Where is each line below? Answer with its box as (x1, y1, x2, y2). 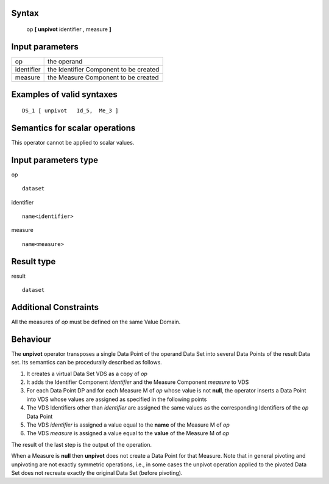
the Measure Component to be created (47, 73, 159, 82)
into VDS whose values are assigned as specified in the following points (26, 396, 207, 403)
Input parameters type (11, 154, 99, 165)
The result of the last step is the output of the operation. (11, 441, 152, 448)
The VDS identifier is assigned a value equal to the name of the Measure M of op (26, 421, 230, 428)
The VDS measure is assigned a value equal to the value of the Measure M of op (26, 430, 230, 437)
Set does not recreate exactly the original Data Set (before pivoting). (11, 469, 183, 476)
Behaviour (11, 334, 52, 344)
